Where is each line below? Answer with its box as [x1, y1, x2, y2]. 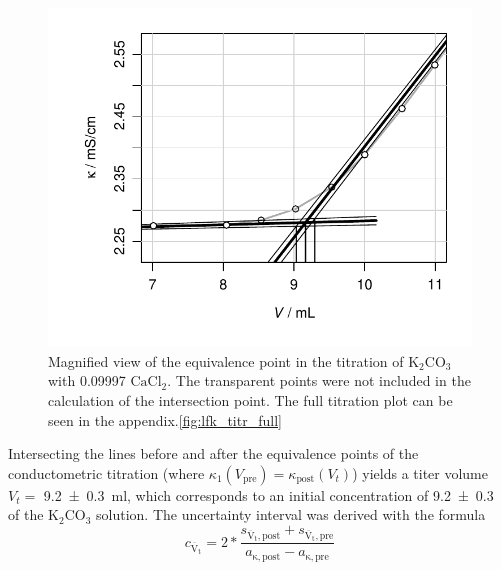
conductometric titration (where [8, 462, 205, 483]
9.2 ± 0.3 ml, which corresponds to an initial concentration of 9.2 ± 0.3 [43, 484, 494, 505]
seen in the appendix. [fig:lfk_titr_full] [48, 409, 282, 430]
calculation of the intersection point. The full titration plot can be [48, 389, 453, 410]
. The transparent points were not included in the [167, 370, 471, 391]
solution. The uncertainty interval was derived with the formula [96, 504, 486, 525]
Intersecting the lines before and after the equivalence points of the [8, 443, 419, 464]
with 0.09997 [48, 370, 126, 391]
